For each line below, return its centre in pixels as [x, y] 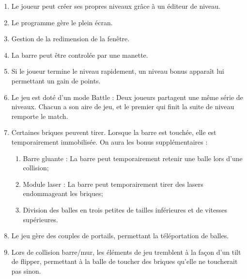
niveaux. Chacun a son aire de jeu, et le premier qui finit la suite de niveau [123, 107]
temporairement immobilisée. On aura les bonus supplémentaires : [109, 141]
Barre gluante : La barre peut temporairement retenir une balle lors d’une [133, 158]
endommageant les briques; [63, 193]
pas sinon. [26, 271]
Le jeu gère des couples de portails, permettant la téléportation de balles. [120, 236]
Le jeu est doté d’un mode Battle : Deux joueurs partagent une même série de [127, 97]
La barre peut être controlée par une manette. [80, 55]
